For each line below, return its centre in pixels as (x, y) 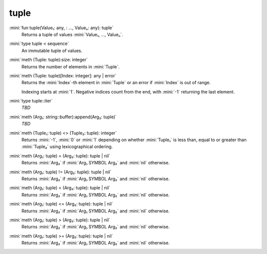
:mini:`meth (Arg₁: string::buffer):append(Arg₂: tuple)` (63, 117)
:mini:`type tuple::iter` (31, 101)
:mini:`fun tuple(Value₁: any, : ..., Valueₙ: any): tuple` (61, 28)
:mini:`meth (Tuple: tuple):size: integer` (48, 60)
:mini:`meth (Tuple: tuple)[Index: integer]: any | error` (63, 76)
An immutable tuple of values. (52, 51)
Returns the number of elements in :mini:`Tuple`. (70, 66)
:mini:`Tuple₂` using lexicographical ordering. (67, 147)
